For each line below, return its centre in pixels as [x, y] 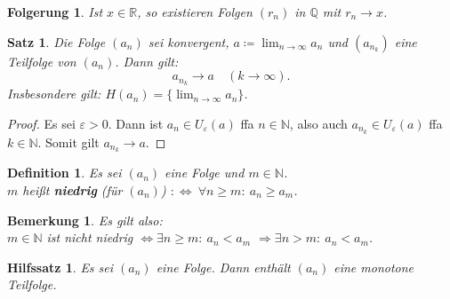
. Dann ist [136, 123]
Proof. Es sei [41, 123]
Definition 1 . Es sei [64, 173]
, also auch [318, 123]
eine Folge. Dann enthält [223, 267]
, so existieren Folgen [195, 12]
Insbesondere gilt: [54, 94]
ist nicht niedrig [90, 237]
